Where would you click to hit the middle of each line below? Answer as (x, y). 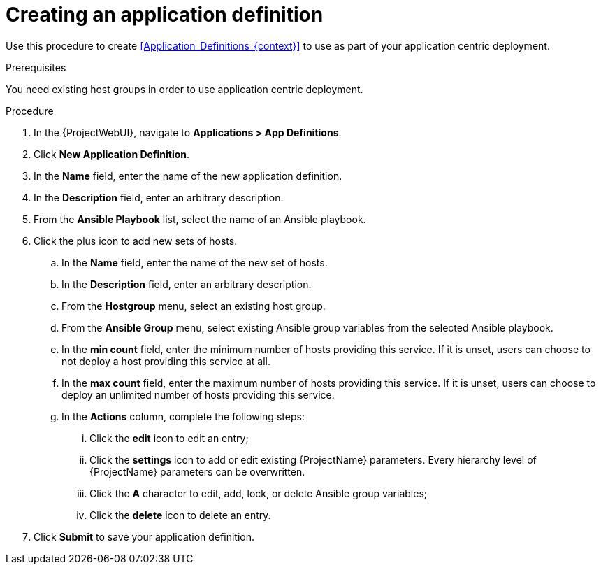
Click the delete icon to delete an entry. (180, 515)
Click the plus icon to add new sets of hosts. (136, 241)
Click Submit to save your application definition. (144, 536)
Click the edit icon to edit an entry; (169, 438)
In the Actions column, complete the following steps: (183, 416)
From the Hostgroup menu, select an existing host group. (194, 306)
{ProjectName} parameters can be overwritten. (197, 471)
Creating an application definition (165, 15)
